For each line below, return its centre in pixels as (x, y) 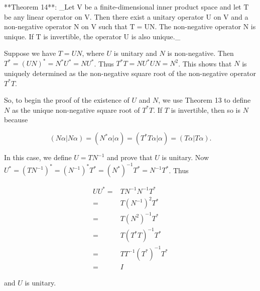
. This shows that (205, 63)
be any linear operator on (43, 16)
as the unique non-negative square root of (76, 110)
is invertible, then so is (206, 110)
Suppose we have (30, 53)
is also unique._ (156, 36)
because (16, 120)
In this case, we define (38, 157)
